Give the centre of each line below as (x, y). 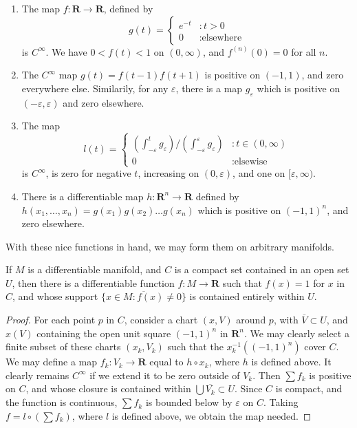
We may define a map (51, 362)
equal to (166, 362)
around (251, 320)
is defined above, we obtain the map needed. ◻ (212, 415)
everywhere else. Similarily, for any (95, 88)
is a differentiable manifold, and (95, 269)
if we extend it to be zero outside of (165, 375)
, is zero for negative (88, 173)
